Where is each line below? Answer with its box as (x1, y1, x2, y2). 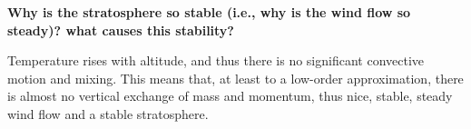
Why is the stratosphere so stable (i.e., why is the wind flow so (7, 3, 411, 21)
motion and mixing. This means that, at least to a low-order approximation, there (7, 68, 464, 87)
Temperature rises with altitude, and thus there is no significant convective (7, 51, 425, 70)
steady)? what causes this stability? (7, 20, 234, 39)
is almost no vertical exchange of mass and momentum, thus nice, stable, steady (7, 86, 453, 105)
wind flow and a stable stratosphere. (7, 104, 209, 123)
